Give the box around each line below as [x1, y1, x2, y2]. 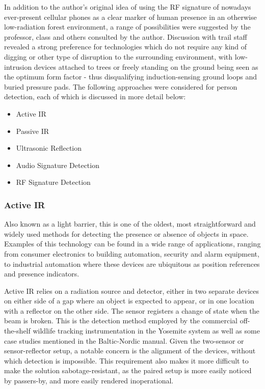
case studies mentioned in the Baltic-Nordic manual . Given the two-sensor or [4, 335, 244, 346]
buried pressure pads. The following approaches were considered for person [4, 81, 237, 92]
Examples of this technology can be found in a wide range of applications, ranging [4, 238, 261, 249]
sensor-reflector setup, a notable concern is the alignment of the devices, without [4, 345, 256, 356]
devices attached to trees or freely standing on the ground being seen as [34, 61, 258, 72]
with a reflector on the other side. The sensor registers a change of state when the [4, 305, 259, 316]
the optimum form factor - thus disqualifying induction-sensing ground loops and [4, 71, 257, 82]
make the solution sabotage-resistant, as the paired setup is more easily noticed [4, 365, 252, 376]
